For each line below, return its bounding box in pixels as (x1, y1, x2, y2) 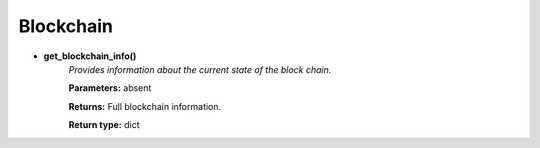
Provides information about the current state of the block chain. (68, 63, 332, 75)
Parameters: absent (68, 82, 152, 94)
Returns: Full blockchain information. (68, 100, 222, 112)
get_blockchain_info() (43, 50, 137, 62)
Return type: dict (68, 119, 140, 131)
